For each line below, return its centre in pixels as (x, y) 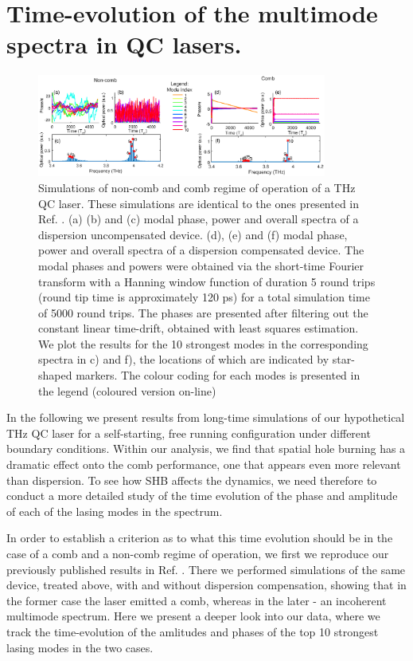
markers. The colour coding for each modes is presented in (218, 375)
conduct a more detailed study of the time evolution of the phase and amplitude (202, 496)
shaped (55, 375)
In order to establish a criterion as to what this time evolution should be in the (200, 538)
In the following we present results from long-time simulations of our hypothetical (206, 417)
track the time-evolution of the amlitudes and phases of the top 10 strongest (193, 631)
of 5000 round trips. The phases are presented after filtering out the (203, 312)
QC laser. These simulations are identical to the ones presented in (199, 203)
